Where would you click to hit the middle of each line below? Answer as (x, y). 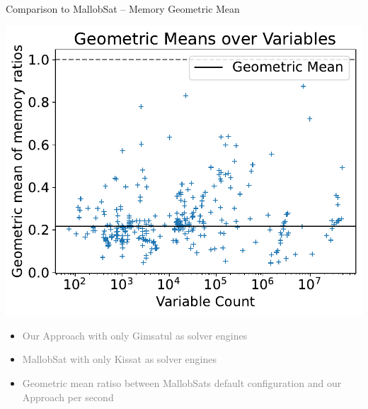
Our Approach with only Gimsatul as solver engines (135, 335)
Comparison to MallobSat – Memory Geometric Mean (123, 9)
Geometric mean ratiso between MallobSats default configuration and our (182, 383)
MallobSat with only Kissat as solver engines (119, 359)
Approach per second (68, 397)
